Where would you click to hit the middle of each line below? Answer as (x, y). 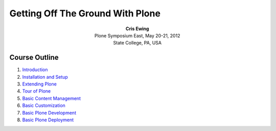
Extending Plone (40, 84)
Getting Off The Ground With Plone (85, 13)
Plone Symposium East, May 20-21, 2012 (137, 35)
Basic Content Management (52, 98)
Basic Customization (44, 105)
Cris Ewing (137, 29)
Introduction (35, 70)
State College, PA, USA (137, 43)
